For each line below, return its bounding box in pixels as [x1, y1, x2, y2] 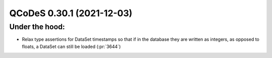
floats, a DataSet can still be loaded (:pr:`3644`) [22, 43, 121, 49]
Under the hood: [9, 22, 65, 31]
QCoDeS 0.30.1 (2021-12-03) [9, 8, 133, 19]
